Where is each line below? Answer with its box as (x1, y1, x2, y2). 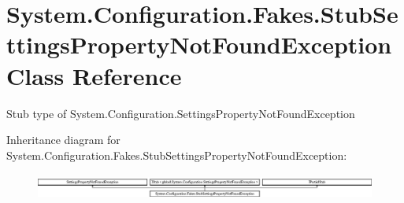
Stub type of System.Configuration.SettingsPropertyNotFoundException (6, 105, 355, 121)
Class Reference (6, 59, 182, 91)
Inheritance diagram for (6, 131, 120, 148)
